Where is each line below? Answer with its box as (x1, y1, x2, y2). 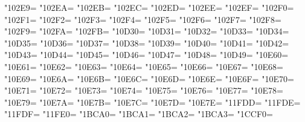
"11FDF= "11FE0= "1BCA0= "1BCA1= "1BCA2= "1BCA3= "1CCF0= (4, 108, 273, 120)
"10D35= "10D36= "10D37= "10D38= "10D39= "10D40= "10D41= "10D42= (4, 36, 289, 49)
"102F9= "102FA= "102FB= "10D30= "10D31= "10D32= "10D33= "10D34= (4, 25, 289, 37)
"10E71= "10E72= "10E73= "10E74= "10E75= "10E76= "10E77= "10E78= (4, 84, 283, 97)
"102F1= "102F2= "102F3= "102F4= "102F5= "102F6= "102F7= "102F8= (4, 13, 281, 25)
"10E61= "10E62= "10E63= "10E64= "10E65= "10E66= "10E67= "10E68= (4, 60, 283, 72)
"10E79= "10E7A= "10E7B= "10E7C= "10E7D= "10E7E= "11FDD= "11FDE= (4, 95, 301, 108)
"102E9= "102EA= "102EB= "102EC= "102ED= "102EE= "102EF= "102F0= (4, 1, 294, 13)
